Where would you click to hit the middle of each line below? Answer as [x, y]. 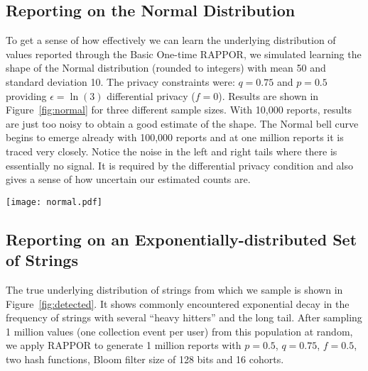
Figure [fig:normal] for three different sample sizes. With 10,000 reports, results [179, 110]
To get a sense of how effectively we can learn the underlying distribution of [171, 40]
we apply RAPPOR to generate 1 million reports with [124, 345]
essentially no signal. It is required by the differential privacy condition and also [180, 165]
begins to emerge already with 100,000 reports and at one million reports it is [175, 137]
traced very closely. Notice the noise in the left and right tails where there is [172, 151]
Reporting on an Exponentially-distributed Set [182, 239]
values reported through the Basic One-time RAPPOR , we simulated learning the [184, 54]
